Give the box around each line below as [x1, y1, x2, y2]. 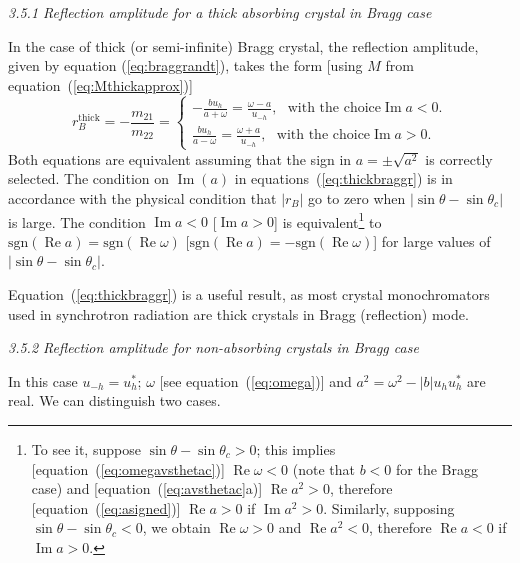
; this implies [256, 439, 336, 460]
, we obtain [142, 517, 211, 538]
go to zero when [308, 188, 406, 209]
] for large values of [373, 230, 491, 251]
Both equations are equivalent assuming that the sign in [8, 148, 352, 169]
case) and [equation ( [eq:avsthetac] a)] [31, 478, 263, 499]
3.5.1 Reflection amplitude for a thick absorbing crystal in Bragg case [8, 2, 432, 22]
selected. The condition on [8, 168, 170, 189]
